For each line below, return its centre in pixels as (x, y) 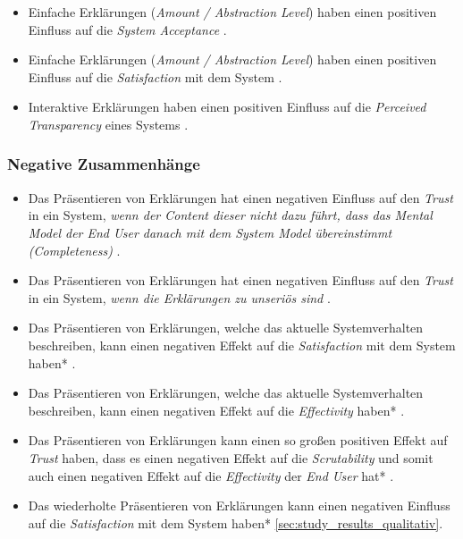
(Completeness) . (74, 250)
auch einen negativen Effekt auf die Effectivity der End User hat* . (211, 475)
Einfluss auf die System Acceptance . (127, 29)
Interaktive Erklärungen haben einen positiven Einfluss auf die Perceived (227, 107)
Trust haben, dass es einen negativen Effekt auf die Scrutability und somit (231, 457)
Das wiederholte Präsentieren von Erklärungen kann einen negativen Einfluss (239, 505)
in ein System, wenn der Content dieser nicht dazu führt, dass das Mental (230, 215)
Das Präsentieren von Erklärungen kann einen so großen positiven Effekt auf (238, 440)
